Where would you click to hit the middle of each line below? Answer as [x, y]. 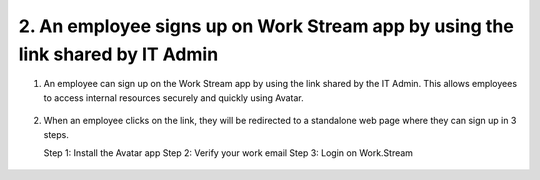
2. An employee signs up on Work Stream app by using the [266, 26]
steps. [56, 134]
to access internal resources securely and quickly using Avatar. [173, 97]
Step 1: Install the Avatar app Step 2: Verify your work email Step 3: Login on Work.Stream [228, 152]
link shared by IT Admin [118, 54]
